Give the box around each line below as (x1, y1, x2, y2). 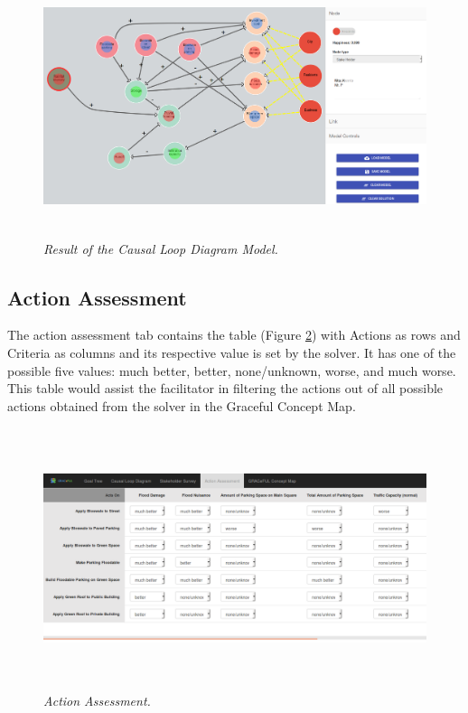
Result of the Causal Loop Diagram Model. (43, 239, 278, 258)
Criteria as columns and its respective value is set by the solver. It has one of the (7, 342, 456, 361)
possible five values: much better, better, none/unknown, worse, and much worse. (7, 361, 456, 380)
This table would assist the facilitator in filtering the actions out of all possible (7, 379, 444, 398)
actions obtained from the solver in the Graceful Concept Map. (7, 396, 356, 415)
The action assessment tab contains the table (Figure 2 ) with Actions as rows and (7, 325, 461, 344)
